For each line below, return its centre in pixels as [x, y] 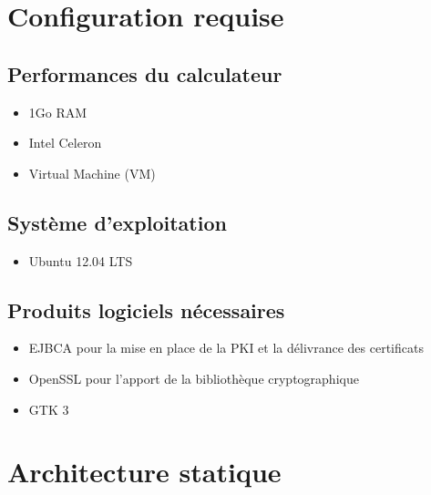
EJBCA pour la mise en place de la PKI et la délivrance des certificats [226, 348]
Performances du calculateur [145, 73]
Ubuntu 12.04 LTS [81, 260]
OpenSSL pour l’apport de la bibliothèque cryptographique [194, 378]
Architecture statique [144, 472]
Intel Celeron [65, 143]
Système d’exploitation [117, 222]
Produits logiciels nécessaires [146, 309]
